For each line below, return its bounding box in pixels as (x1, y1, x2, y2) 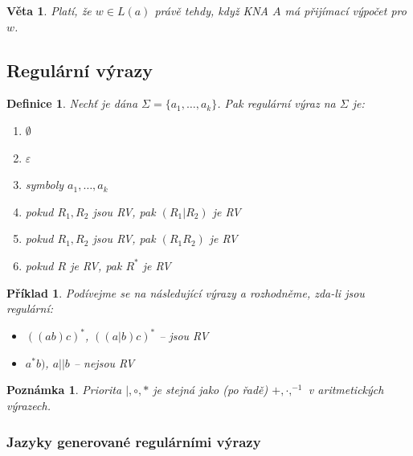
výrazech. (6, 397, 51, 414)
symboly (25, 176, 64, 193)
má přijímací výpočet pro (284, 2, 407, 18)
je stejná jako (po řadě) (153, 381, 268, 398)
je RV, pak (70, 257, 122, 273)
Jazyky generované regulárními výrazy (6, 431, 261, 451)
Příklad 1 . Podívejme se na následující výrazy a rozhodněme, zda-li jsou (6, 284, 365, 301)
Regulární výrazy (6, 57, 153, 82)
